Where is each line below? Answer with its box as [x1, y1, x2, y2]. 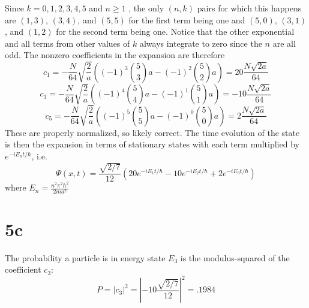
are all [272, 37, 296, 49]
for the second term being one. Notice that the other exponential [56, 25, 295, 38]
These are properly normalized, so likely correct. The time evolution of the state [5, 126, 300, 138]
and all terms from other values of [5, 37, 130, 49]
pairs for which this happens [197, 2, 302, 14]
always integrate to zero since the [139, 37, 262, 49]
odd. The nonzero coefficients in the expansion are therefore [5, 49, 225, 61]
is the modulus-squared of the [180, 251, 290, 264]
